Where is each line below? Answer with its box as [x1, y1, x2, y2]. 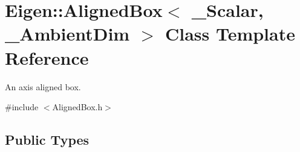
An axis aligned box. [5, 80, 81, 93]
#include [5, 101, 39, 113]
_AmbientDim [5, 21, 130, 46]
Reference [5, 45, 89, 70]
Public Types [5, 130, 90, 149]
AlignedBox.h [52, 101, 103, 113]
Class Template [165, 21, 295, 46]
